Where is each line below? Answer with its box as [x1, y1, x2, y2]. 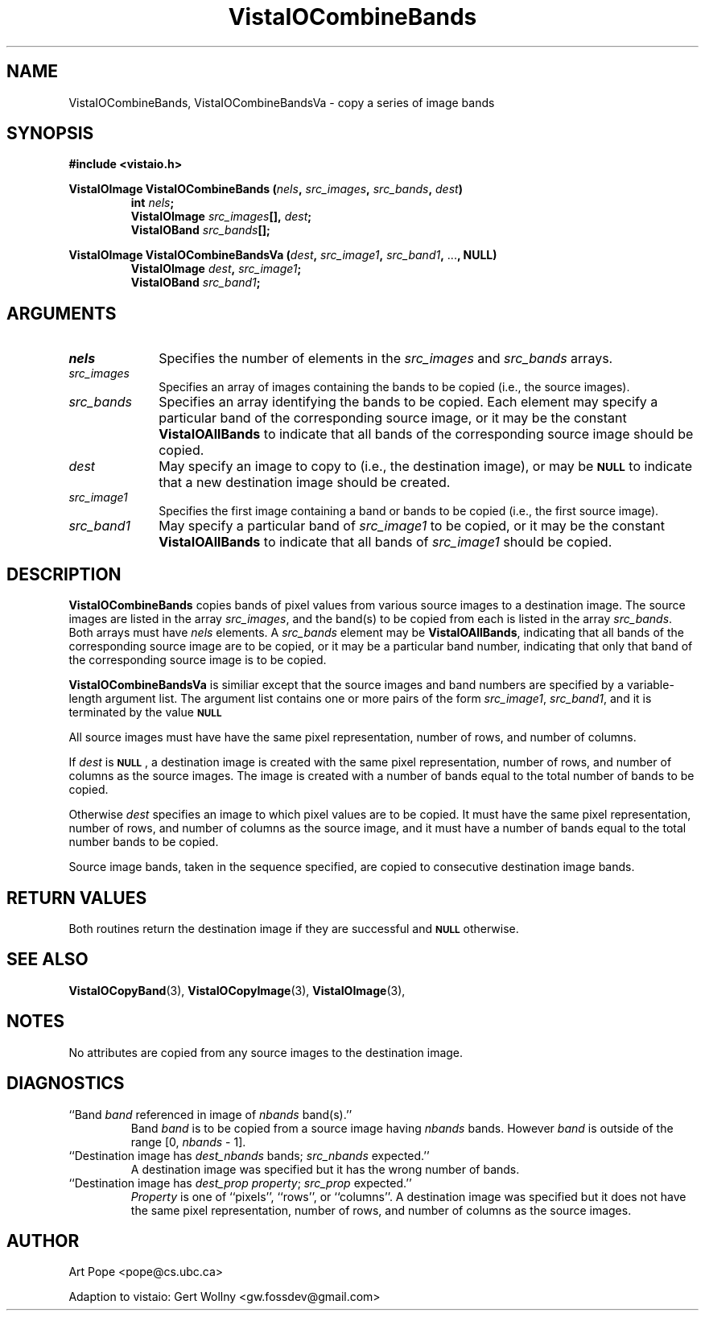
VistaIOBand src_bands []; [130, 223, 270, 237]
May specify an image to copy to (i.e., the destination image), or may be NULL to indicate [159, 458, 693, 475]
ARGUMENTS [6, 303, 117, 324]
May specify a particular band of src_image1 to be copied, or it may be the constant [159, 518, 665, 535]
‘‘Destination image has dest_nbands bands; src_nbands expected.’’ [68, 1148, 430, 1162]
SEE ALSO [6, 949, 89, 970]
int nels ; [130, 196, 175, 210]
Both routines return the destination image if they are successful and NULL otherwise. [68, 921, 519, 935]
